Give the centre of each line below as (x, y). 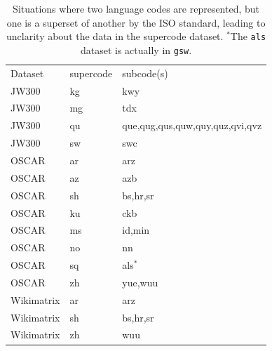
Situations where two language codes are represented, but (136, 8)
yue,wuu (140, 282)
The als (248, 36)
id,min (136, 230)
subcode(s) (145, 73)
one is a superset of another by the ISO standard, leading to (136, 22)
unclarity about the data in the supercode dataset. (115, 36)
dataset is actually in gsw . (136, 49)
